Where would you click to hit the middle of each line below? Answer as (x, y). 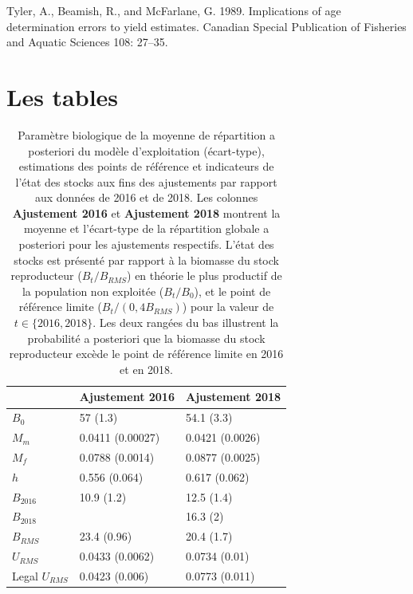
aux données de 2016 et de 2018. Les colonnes (146, 197)
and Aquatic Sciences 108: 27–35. (87, 42)
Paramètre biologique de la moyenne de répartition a (146, 134)
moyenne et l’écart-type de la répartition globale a (146, 228)
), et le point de (232, 291)
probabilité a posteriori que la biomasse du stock (146, 338)
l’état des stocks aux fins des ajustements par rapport (146, 181)
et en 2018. (146, 369)
